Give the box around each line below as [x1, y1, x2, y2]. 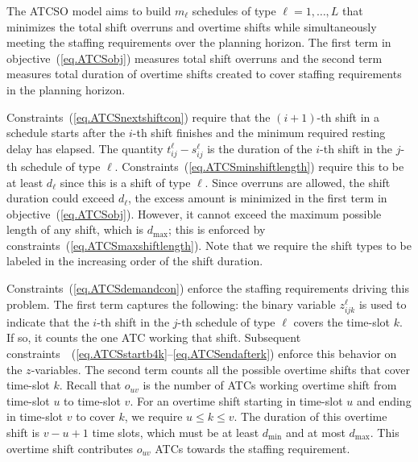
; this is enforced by [168, 221, 266, 238]
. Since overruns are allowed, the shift [205, 173, 391, 190]
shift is [6, 423, 39, 440]
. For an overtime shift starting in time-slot [130, 392, 343, 409]
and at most [285, 423, 346, 440]
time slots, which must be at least [92, 423, 259, 440]
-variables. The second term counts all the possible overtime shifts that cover [31, 360, 411, 377]
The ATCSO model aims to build [6, 2, 172, 19]
